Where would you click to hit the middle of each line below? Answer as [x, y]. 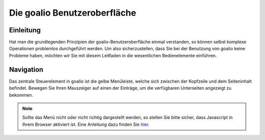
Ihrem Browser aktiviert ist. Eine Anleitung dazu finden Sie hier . [86, 124]
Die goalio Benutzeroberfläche [73, 13]
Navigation [26, 69]
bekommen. [21, 95]
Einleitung [25, 30]
